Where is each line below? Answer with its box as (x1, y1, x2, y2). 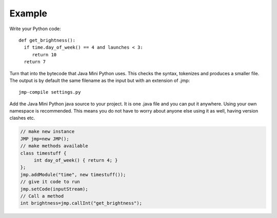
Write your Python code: (9, 26, 61, 32)
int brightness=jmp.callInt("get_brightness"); (20, 200, 142, 206)
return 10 (32, 52, 57, 57)
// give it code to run (20, 179, 81, 185)
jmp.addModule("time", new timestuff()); (20, 171, 126, 178)
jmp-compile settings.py (18, 90, 81, 95)
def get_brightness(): (18, 37, 76, 43)
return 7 (24, 59, 46, 65)
